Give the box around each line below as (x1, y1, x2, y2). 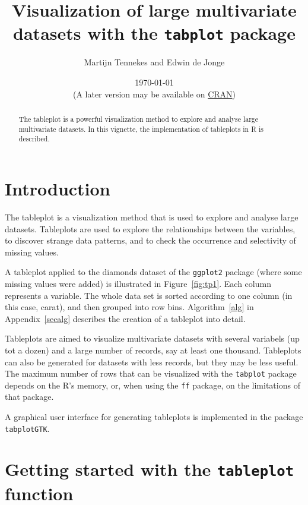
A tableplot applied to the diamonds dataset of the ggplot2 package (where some (5, 266, 302, 278)
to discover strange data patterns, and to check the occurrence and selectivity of (5, 234, 296, 247)
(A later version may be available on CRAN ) (72, 87, 236, 100)
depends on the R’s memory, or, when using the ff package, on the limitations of (5, 378, 300, 391)
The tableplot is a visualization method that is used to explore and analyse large (5, 210, 299, 223)
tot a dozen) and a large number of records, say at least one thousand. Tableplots (5, 343, 301, 356)
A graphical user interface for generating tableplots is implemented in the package (5, 411, 303, 423)
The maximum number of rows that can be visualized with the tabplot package (5, 367, 297, 380)
